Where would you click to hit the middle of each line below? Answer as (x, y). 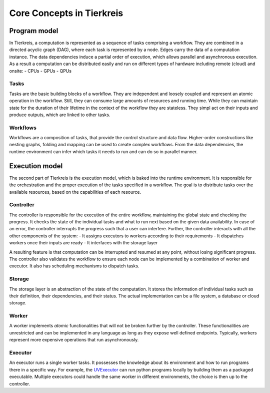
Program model (34, 31)
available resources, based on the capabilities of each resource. (75, 192)
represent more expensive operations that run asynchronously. (74, 340)
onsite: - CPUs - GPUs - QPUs (40, 71)
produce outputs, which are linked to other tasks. (60, 115)
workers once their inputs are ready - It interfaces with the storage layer (83, 243)
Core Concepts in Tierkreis (66, 13)
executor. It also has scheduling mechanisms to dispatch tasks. (74, 266)
